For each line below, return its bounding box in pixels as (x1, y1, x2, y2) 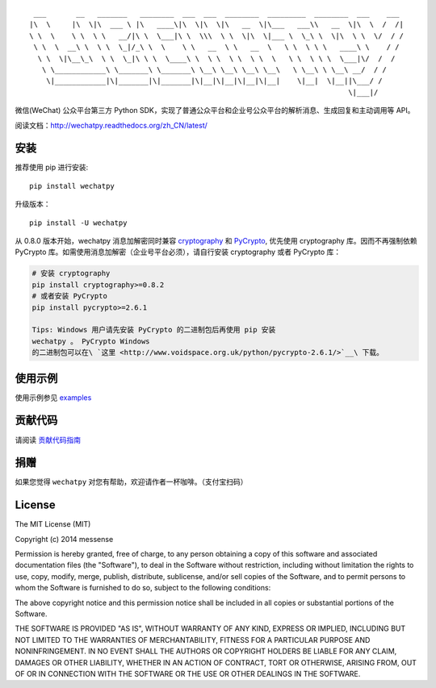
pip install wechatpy (29, 181, 115, 190)
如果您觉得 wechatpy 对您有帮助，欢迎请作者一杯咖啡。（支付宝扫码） (15, 477, 248, 487)
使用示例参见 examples (15, 392, 92, 402)
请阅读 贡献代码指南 (15, 435, 81, 444)
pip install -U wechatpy (29, 218, 128, 227)
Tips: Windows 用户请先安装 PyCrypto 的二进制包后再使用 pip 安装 (31, 325, 276, 335)
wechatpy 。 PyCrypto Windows (31, 336, 150, 346)
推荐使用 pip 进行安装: (15, 162, 89, 173)
